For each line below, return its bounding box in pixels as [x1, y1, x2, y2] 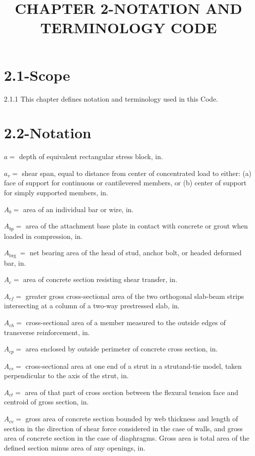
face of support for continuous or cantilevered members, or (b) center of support [4, 177, 247, 188]
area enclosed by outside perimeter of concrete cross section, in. [25, 343, 218, 354]
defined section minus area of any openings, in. [4, 442, 146, 453]
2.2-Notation [4, 122, 91, 143]
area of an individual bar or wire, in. [23, 204, 134, 214]
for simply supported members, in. [4, 187, 108, 197]
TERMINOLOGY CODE [40, 17, 217, 38]
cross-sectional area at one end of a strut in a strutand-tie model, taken [25, 360, 242, 371]
